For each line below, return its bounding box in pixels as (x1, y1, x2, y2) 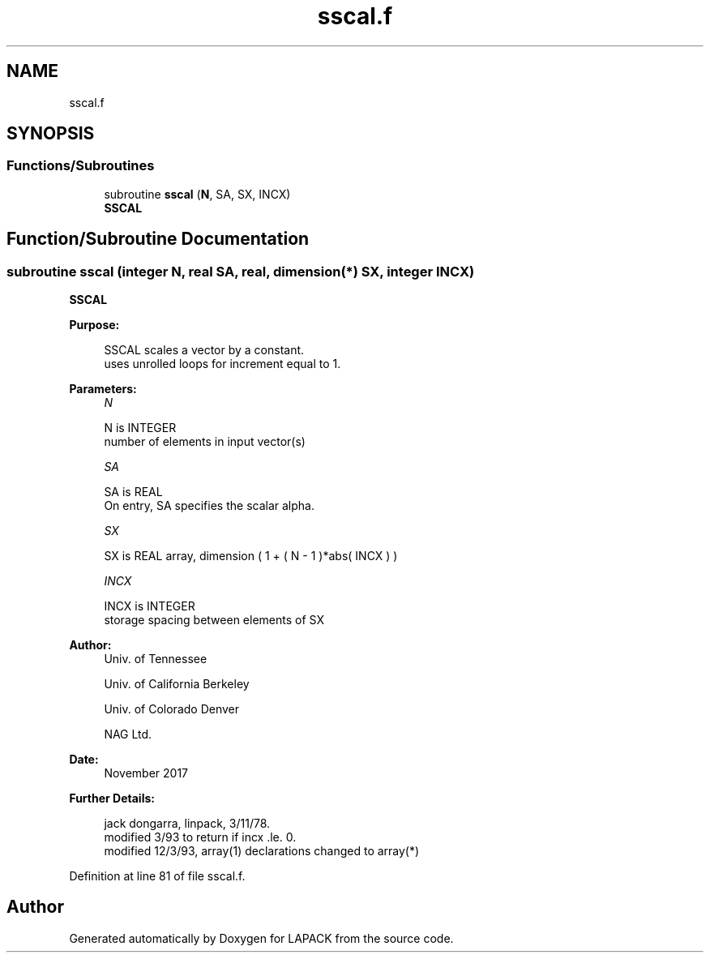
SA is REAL (104, 485, 163, 499)
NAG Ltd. (104, 727, 152, 742)
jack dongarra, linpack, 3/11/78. (104, 816, 271, 831)
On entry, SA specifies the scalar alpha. (104, 499, 314, 513)
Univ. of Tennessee (104, 652, 207, 666)
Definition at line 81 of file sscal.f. (69, 869, 246, 884)
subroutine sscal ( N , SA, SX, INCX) (104, 186, 291, 201)
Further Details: (69, 791, 155, 806)
